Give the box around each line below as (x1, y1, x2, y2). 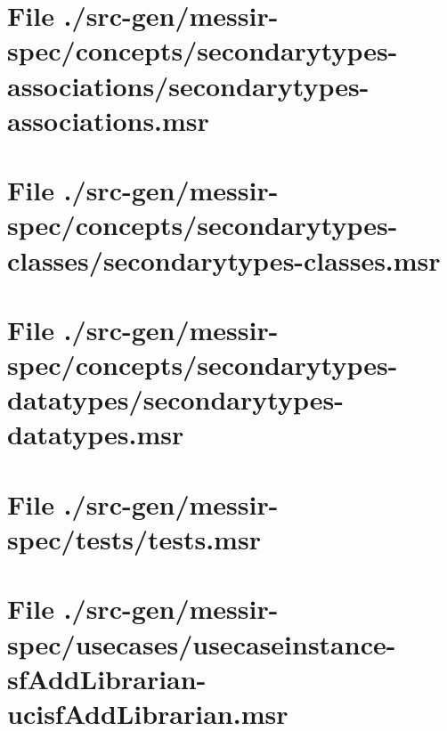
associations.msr (7, 102, 209, 138)
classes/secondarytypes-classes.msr (7, 241, 441, 278)
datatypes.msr (7, 416, 184, 452)
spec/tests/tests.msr (7, 521, 261, 556)
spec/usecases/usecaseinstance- (7, 625, 396, 662)
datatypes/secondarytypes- (7, 381, 344, 418)
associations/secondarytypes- (7, 67, 370, 103)
